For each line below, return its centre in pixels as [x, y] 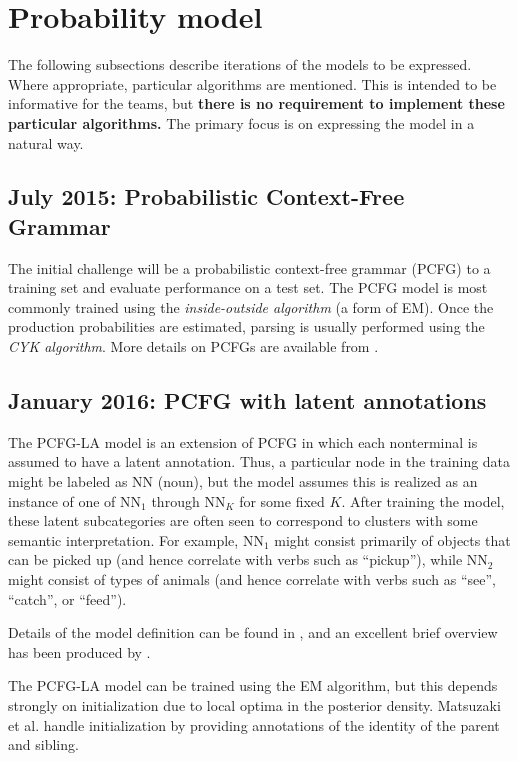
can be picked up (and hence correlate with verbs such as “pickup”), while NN [248, 559]
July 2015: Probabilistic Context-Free [206, 196]
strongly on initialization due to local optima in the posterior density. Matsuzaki [254, 704]
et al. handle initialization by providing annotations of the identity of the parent [254, 724]
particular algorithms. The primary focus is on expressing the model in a [241, 122]
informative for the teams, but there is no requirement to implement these [256, 103]
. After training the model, [423, 500]
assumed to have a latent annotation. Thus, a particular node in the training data [259, 461]
